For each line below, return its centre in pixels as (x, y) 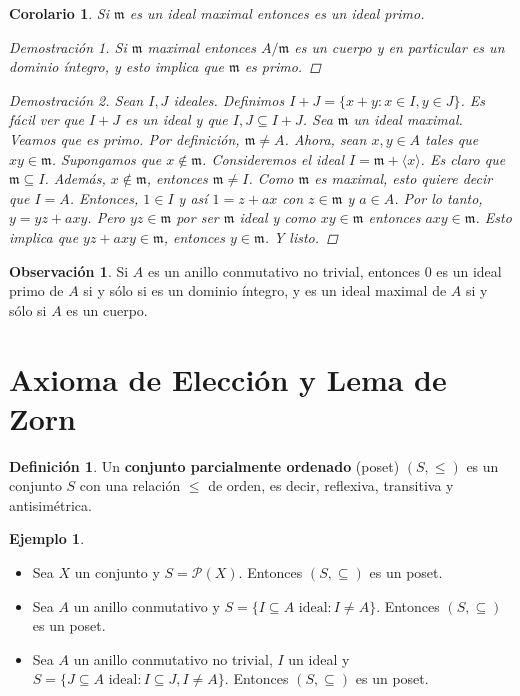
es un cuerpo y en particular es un (399, 46)
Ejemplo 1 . (47, 538)
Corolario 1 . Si (59, 13)
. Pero (106, 217)
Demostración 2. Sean (76, 99)
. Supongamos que (106, 158)
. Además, (75, 178)
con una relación (130, 485)
